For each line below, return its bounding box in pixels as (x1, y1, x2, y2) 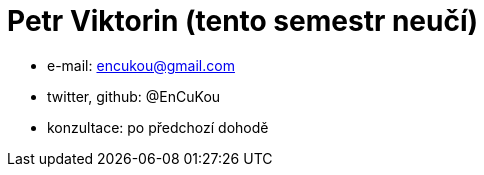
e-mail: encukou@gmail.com (47, 56, 235, 74)
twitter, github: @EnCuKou (47, 87, 221, 105)
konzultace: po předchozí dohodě (47, 118, 269, 136)
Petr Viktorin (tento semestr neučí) (7, 4, 479, 38)
